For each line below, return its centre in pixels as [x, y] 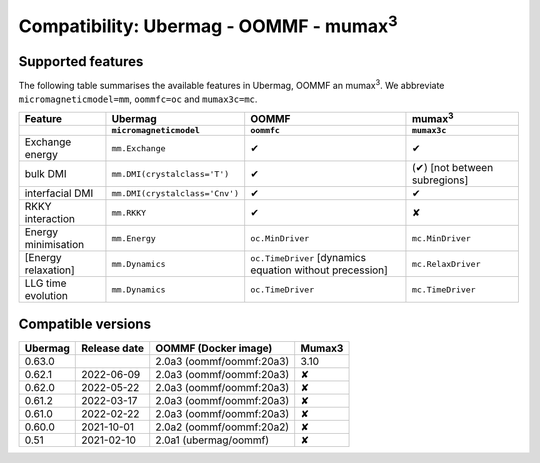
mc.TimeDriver [443, 289]
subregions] [440, 180]
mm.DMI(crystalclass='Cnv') [175, 193]
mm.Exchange [138, 148]
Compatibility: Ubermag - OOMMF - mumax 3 [208, 24]
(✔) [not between [452, 168]
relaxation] [49, 270]
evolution [46, 296]
